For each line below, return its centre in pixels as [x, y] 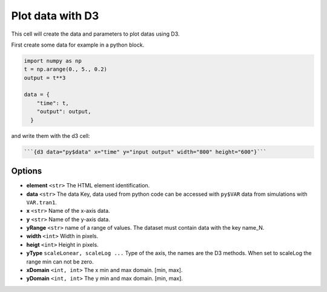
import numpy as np [53, 61]
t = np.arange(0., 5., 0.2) [65, 69]
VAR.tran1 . [41, 202]
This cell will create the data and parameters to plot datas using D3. [95, 34]
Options [27, 171]
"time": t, [53, 103]
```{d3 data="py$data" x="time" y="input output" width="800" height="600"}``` [145, 152]
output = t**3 [45, 78]
